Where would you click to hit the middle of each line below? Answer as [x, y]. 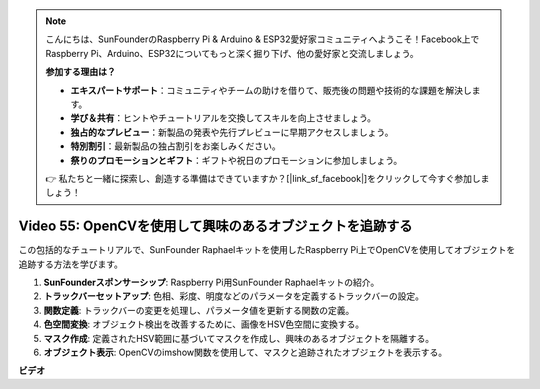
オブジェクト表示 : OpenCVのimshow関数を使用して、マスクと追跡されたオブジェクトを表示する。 [245, 352]
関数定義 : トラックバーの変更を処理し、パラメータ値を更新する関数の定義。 [199, 310]
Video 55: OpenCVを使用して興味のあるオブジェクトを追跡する [215, 226]
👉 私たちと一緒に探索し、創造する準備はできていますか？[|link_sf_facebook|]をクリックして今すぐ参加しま [267, 178]
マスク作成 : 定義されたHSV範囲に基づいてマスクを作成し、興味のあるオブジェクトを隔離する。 [239, 338]
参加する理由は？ [80, 72]
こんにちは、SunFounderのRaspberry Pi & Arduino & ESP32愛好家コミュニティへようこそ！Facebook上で [262, 39]
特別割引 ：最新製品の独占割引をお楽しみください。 [175, 146]
